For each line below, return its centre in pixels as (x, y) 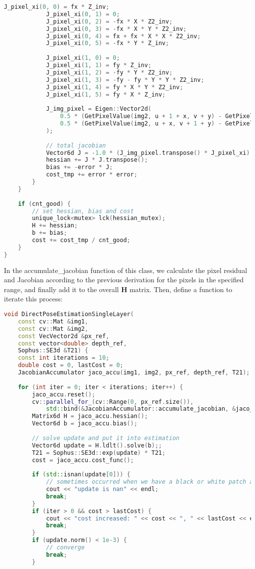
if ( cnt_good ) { (44, 204)
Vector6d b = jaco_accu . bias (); (85, 424)
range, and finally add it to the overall (62, 289)
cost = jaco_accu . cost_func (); (83, 460)
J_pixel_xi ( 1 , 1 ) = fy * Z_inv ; (99, 65)
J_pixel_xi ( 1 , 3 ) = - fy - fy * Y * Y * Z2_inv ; (125, 80)
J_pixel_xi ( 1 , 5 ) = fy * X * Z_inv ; (106, 94)
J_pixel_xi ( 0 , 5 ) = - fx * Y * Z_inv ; (107, 43)
